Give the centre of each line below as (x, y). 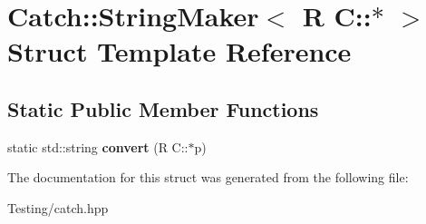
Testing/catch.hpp (58, 207)
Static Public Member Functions (163, 108)
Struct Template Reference (179, 51)
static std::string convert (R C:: (98, 146)
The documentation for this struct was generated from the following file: (208, 177)
